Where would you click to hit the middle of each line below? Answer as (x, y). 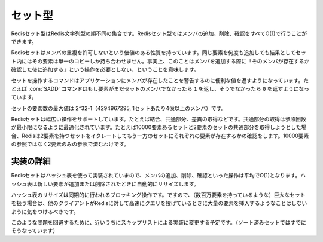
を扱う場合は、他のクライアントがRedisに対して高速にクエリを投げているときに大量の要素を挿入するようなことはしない (159, 203)
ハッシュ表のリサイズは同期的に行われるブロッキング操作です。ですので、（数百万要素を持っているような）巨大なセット (158, 195)
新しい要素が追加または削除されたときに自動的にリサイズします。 (118, 184)
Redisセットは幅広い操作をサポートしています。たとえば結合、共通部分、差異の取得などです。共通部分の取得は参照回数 (159, 119)
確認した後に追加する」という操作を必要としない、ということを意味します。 (105, 69)
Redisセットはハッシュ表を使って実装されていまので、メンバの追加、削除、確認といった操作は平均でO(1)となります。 (156, 176)
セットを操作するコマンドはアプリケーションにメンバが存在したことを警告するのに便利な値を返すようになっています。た (160, 80)
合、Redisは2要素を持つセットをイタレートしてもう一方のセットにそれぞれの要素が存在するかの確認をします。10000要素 (160, 136)
